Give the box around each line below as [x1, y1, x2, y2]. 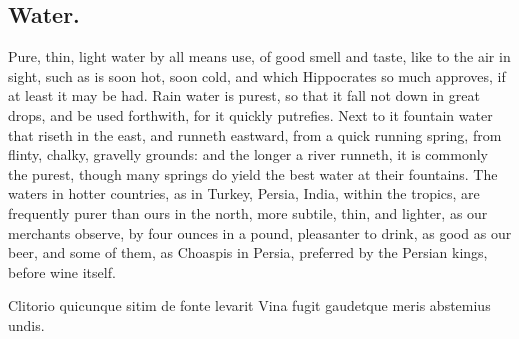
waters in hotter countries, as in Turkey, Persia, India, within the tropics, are [8, 183, 480, 204]
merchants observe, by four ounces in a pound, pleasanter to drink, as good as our [8, 222, 512, 243]
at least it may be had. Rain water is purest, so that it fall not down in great [8, 85, 480, 106]
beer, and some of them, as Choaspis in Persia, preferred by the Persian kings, [8, 242, 488, 263]
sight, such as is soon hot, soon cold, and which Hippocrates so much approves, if [8, 65, 506, 86]
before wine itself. [8, 261, 116, 282]
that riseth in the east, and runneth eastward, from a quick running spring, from [8, 124, 502, 145]
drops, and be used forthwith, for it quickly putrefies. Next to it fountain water [8, 104, 493, 125]
